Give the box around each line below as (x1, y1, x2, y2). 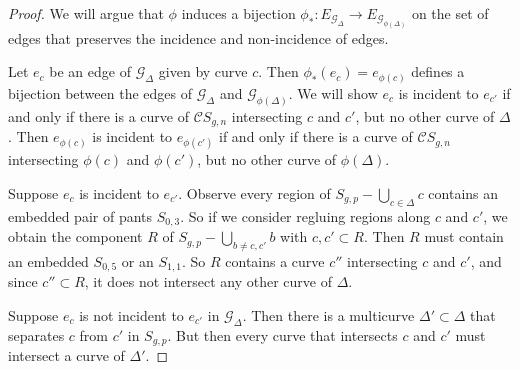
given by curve (158, 61, 248, 82)
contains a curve (225, 250, 325, 271)
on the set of (411, 3, 489, 23)
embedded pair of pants (8, 205, 153, 226)
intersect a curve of (8, 345, 125, 366)
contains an (428, 182, 499, 203)
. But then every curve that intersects (167, 324, 398, 345)
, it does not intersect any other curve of (84, 271, 333, 292)
